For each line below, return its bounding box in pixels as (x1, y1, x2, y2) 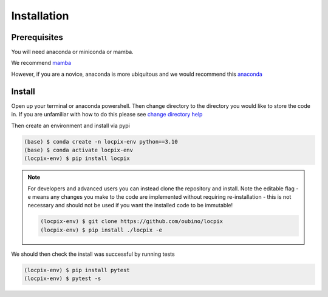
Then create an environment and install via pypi (11, 122, 131, 129)
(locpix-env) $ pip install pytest (24, 267, 130, 273)
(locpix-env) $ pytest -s (24, 275, 101, 282)
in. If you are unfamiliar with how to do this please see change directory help (11, 111, 203, 118)
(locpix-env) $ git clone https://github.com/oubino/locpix (40, 218, 224, 225)
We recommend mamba (11, 59, 72, 67)
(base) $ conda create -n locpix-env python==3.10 (24, 138, 179, 145)
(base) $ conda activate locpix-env (24, 146, 134, 153)
